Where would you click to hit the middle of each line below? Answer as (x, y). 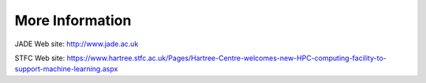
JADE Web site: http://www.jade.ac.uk (77, 44)
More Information (73, 20)
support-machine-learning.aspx (66, 69)
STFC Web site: (40, 58)
